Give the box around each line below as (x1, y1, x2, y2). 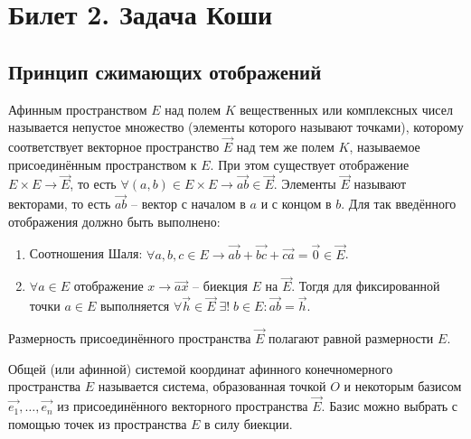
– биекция (193, 276, 248, 295)
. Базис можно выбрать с (321, 397, 458, 416)
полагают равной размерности (268, 329, 434, 348)
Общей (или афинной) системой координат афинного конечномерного (8, 359, 393, 378)
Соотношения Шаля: (29, 244, 143, 263)
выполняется (99, 296, 170, 315)
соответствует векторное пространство (8, 136, 220, 155)
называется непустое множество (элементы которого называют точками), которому (8, 117, 464, 136)
